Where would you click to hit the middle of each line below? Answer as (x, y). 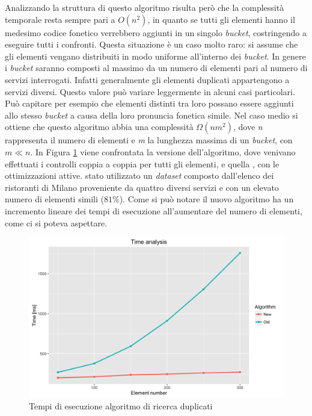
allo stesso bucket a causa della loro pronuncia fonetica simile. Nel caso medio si (151, 115)
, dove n (248, 127)
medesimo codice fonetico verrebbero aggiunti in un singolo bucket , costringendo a (156, 32)
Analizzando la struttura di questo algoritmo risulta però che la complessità (145, 7)
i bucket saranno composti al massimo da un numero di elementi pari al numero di (156, 68)
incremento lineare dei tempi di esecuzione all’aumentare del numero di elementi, (154, 210)
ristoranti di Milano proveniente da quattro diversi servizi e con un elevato (142, 187)
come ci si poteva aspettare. (56, 222)
